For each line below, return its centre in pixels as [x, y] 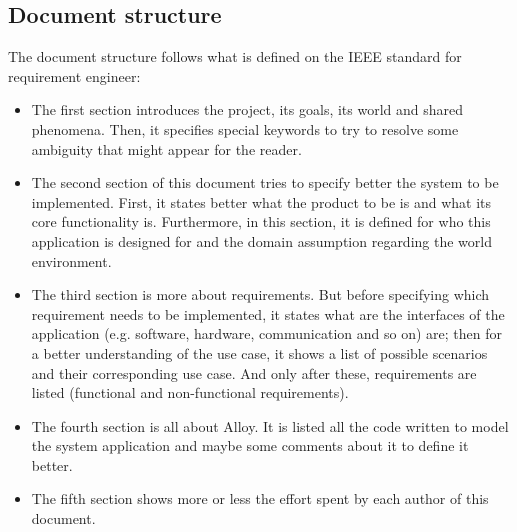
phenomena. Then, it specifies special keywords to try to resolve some [245, 128]
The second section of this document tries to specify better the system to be [265, 182]
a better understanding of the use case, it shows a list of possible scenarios [259, 352]
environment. [71, 260]
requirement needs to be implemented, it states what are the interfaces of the [268, 313]
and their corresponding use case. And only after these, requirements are [254, 372]
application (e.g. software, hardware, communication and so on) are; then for [266, 333]
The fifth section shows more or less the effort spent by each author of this [260, 498]
